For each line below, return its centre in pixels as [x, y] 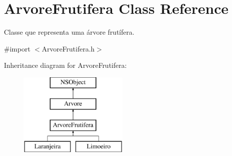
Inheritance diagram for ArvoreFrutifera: [65, 65]
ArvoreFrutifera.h [68, 48]
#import [17, 48]
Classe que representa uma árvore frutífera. [69, 32]
